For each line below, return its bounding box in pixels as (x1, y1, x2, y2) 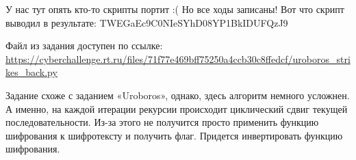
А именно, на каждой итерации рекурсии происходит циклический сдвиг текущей (5, 101, 348, 116)
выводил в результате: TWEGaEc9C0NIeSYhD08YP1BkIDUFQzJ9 (5, 15, 288, 29)
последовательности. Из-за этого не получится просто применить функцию (5, 115, 319, 129)
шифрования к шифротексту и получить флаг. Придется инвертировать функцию (5, 128, 343, 142)
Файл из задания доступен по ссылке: (5, 38, 163, 53)
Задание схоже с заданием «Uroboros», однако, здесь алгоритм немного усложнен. (5, 88, 350, 102)
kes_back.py (5, 65, 58, 79)
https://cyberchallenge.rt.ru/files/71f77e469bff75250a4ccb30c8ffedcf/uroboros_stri (5, 51, 351, 66)
